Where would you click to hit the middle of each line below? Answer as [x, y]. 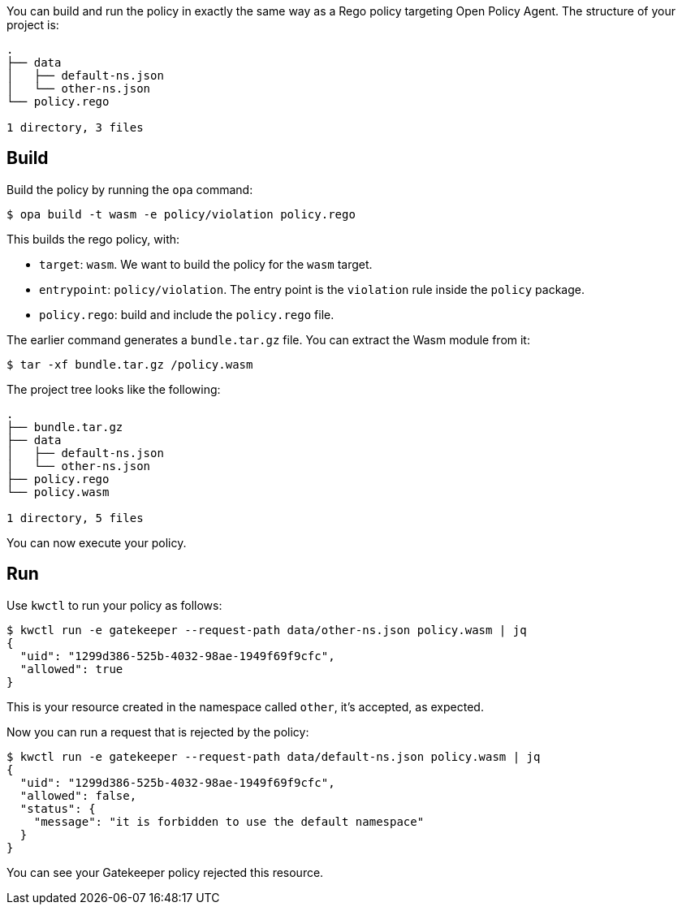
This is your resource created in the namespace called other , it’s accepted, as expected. [245, 706]
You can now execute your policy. [97, 542]
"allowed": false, [78, 795]
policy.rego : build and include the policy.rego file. [187, 314]
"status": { [58, 808]
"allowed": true [71, 669]
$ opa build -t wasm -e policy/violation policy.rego [181, 214]
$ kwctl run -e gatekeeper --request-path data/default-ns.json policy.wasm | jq [274, 756]
